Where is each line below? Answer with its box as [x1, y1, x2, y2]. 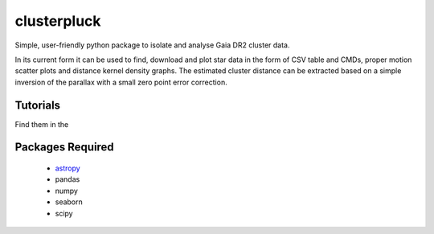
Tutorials [14, 98, 60, 112]
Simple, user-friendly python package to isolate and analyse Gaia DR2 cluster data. [14, 40, 290, 50]
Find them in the [14, 119, 69, 129]
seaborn [55, 197, 84, 207]
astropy [55, 163, 80, 173]
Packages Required [14, 141, 114, 154]
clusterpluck [14, 12, 101, 30]
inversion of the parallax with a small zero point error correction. [14, 77, 228, 87]
